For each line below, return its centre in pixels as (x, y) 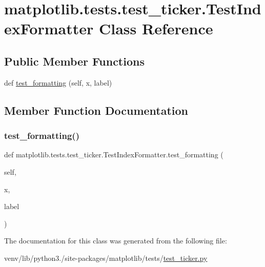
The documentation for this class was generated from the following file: (116, 241)
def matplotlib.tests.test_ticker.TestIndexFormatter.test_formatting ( (114, 155)
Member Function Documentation (96, 110)
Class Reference (156, 28)
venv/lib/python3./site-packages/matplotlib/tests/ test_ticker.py (106, 258)
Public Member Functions (74, 61)
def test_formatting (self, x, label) (58, 82)
